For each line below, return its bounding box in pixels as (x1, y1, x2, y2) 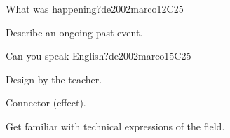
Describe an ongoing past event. (6, 25, 143, 39)
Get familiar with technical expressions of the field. (6, 118, 225, 133)
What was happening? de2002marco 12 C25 (6, 1, 184, 15)
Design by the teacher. (6, 71, 102, 86)
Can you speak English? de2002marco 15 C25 (6, 48, 191, 63)
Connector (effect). (6, 95, 86, 110)
